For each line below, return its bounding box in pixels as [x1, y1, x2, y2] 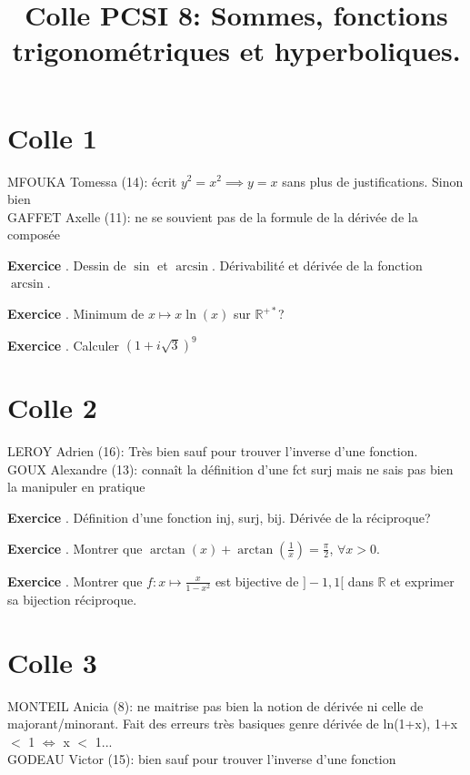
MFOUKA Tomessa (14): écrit [7, 171, 177, 190]
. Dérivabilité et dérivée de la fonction [212, 255, 423, 274]
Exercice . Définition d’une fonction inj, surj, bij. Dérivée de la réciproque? [7, 508, 431, 527]
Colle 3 [7, 643, 97, 680]
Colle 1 [7, 118, 97, 156]
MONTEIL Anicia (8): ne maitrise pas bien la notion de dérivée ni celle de [7, 696, 424, 715]
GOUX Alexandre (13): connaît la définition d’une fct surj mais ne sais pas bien [7, 459, 454, 478]
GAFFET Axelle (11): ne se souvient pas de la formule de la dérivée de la [7, 207, 418, 226]
